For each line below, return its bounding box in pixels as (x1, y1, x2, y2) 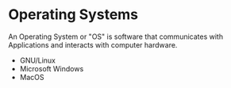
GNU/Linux (19, 55, 56, 65)
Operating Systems (8, 6, 139, 24)
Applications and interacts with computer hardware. (8, 40, 178, 49)
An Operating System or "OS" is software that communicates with (8, 32, 224, 41)
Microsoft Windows (19, 63, 84, 73)
